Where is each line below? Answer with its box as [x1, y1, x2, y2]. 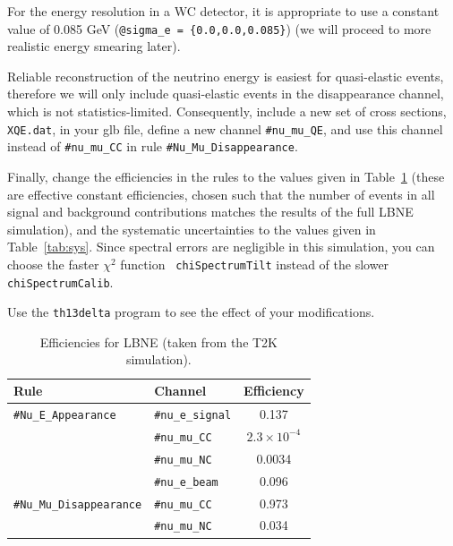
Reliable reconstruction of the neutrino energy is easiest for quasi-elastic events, [7, 66, 444, 85]
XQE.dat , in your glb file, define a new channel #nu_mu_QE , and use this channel [7, 119, 443, 138]
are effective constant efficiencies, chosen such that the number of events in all [7, 184, 435, 203]
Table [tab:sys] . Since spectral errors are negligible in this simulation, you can [7, 237, 435, 256]
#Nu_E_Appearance [13, 408, 116, 422]
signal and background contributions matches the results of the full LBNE [7, 202, 414, 221]
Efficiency [244, 381, 304, 400]
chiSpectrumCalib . [7, 272, 114, 291]
